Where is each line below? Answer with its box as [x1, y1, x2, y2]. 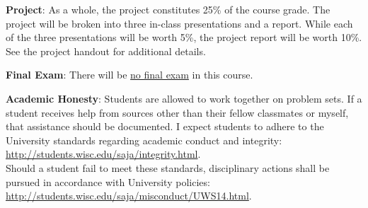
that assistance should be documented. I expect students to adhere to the [6, 119, 324, 134]
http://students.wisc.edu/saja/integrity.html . [6, 146, 201, 161]
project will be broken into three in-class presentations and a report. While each [6, 16, 353, 30]
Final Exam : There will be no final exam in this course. [6, 67, 253, 82]
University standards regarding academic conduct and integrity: [6, 132, 282, 147]
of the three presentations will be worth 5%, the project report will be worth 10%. [6, 30, 362, 45]
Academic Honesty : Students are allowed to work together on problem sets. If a [6, 91, 362, 105]
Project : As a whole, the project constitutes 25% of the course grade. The [6, 2, 330, 16]
